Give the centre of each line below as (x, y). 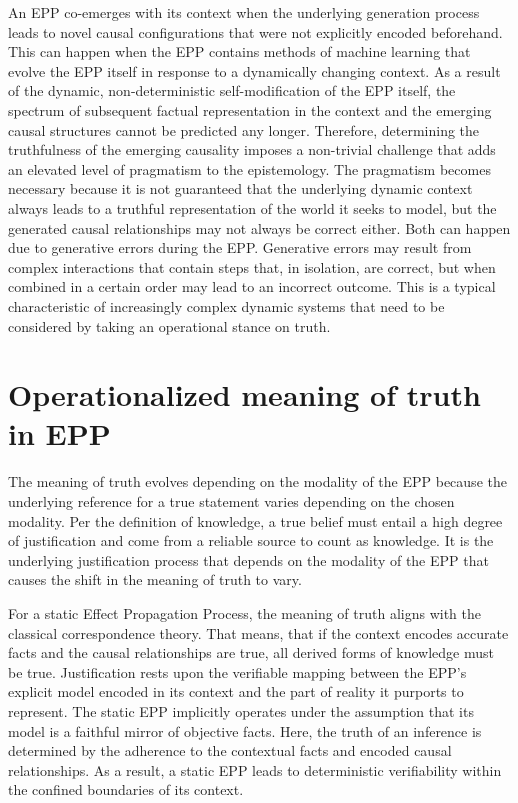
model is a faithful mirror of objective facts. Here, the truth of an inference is (245, 730)
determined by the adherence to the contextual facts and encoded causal (230, 750)
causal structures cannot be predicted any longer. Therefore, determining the (244, 129)
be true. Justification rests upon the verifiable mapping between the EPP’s (237, 671)
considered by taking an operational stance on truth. (169, 325)
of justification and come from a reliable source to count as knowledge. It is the (251, 540)
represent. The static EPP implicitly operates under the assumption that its (241, 710)
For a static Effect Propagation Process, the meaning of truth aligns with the (244, 612)
